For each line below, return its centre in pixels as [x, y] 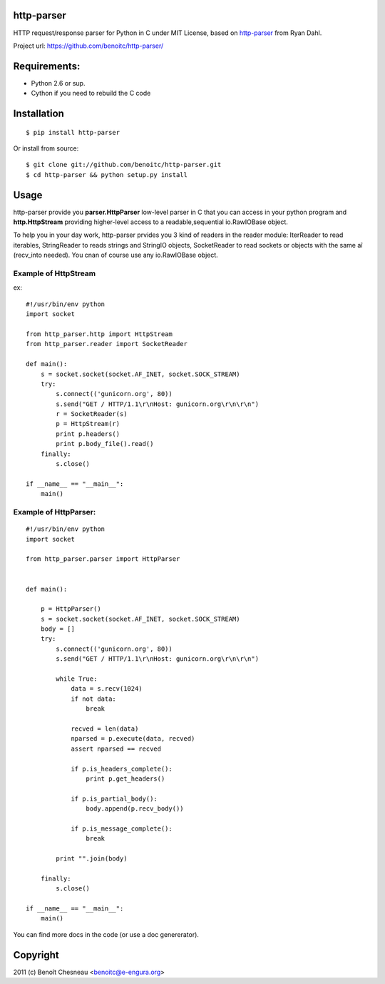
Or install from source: [46, 148]
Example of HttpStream [55, 273]
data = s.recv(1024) [107, 689]
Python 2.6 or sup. [58, 83]
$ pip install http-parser [73, 132]
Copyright [36, 955]
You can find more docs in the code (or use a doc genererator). [106, 934]
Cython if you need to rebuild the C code [91, 93]
